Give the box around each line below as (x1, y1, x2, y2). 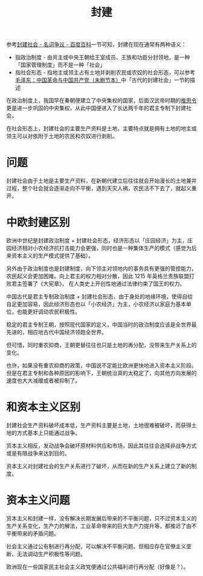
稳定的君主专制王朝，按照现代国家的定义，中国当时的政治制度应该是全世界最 (6, 321, 197, 328)
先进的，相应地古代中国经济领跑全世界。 (6, 328, 107, 336)
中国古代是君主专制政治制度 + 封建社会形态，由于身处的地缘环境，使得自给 (6, 293, 193, 300)
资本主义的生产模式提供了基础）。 (11, 252, 94, 259)
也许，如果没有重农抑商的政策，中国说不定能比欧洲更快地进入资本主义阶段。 (6, 362, 197, 369)
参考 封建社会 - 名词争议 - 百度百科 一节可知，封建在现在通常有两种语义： (6, 41, 187, 48)
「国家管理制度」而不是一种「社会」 (14, 61, 106, 68)
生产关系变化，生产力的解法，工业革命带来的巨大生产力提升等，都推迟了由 (6, 522, 192, 529)
